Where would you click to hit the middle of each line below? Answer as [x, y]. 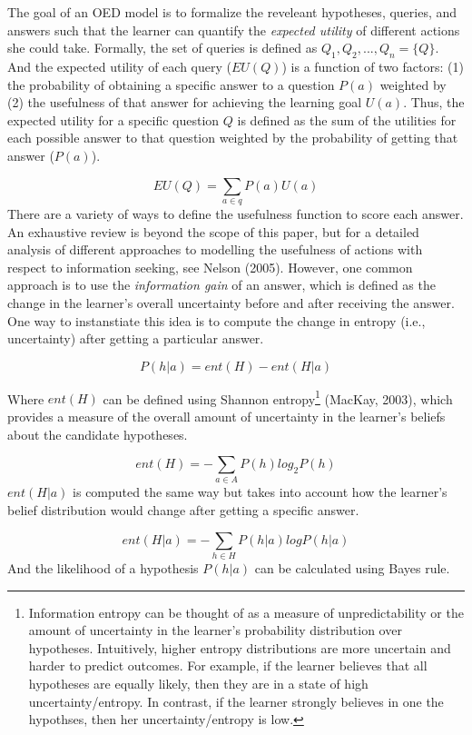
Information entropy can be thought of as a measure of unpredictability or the [246, 612]
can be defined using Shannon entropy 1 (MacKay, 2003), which [278, 397]
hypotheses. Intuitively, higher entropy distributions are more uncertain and [240, 647]
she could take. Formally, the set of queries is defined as [162, 48]
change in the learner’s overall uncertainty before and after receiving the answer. [231, 302]
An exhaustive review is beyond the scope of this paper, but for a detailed [213, 231]
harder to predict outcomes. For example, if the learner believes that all [228, 665]
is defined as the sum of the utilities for [347, 119]
